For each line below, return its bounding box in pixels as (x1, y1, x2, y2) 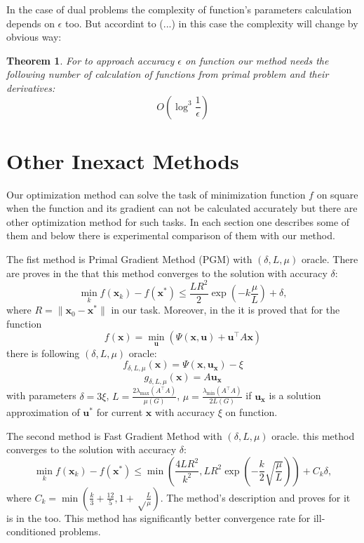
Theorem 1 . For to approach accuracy (6, 53, 175, 67)
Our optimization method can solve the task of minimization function (6, 187, 306, 201)
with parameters (6, 388, 76, 403)
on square (316, 187, 358, 201)
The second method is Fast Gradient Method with (6, 428, 222, 443)
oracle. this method (271, 428, 355, 443)
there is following (6, 345, 80, 360)
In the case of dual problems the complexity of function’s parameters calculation (6, 2, 352, 16)
